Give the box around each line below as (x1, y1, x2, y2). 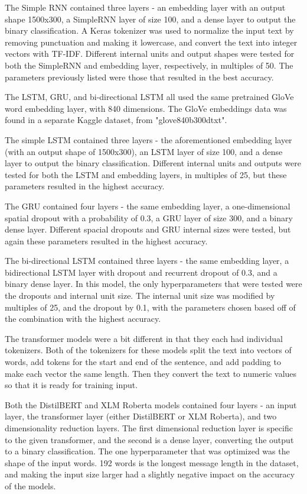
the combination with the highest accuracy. (5, 312, 161, 325)
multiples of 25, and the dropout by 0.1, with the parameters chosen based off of (5, 301, 296, 313)
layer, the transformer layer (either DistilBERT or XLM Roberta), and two (5, 410, 277, 422)
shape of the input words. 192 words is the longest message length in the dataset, (5, 456, 299, 469)
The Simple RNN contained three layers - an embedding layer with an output (5, 1, 286, 13)
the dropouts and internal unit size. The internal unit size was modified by (5, 289, 275, 302)
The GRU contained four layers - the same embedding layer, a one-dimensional (5, 199, 290, 212)
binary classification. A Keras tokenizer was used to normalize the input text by (5, 24, 294, 37)
